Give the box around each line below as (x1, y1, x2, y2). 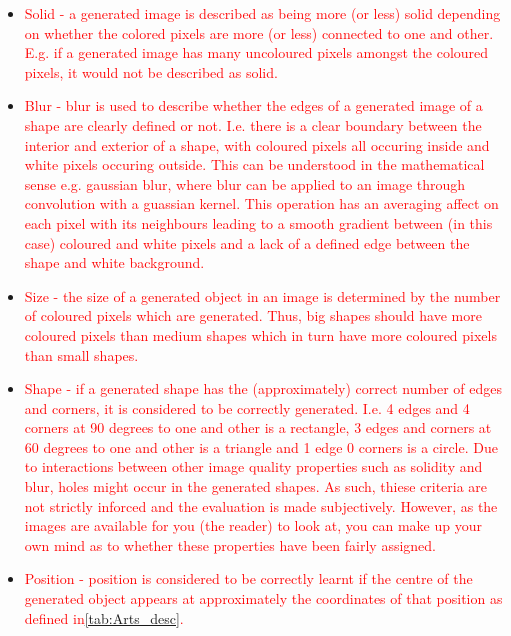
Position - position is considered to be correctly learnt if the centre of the (24, 568, 473, 589)
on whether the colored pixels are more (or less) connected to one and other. (24, 22, 494, 43)
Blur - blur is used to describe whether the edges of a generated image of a (24, 95, 483, 116)
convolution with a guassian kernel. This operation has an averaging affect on (24, 193, 499, 214)
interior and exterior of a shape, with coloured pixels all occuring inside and (24, 134, 490, 155)
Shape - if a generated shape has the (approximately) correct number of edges (24, 378, 502, 399)
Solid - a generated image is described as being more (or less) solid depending (24, 3, 501, 23)
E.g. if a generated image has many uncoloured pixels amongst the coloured (24, 42, 489, 63)
